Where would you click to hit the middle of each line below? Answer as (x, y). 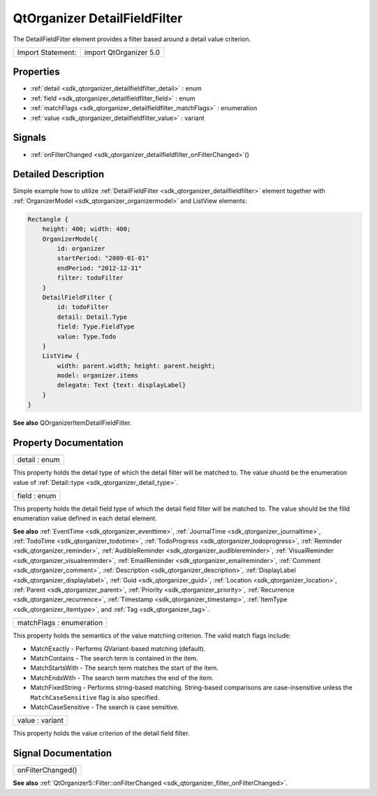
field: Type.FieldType (96, 327)
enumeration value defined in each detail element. (85, 518)
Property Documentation (68, 443)
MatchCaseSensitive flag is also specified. (95, 697)
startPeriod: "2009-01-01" (103, 258)
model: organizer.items (98, 376)
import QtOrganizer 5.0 (122, 52)
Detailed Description (59, 174)
